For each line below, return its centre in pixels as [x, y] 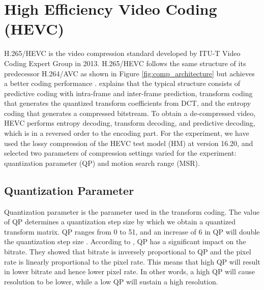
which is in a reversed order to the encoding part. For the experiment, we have [127, 133]
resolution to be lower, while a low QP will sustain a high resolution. [111, 281]
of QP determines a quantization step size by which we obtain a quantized [120, 222]
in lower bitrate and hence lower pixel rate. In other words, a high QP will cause [130, 271]
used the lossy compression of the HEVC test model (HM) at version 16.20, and [129, 143]
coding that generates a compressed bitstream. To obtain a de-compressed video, [130, 113]
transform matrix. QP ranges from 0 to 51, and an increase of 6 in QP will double [132, 231]
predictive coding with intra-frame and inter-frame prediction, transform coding [128, 93]
